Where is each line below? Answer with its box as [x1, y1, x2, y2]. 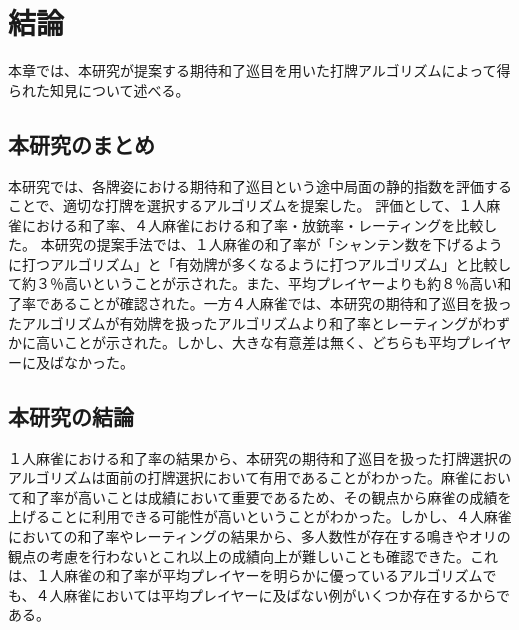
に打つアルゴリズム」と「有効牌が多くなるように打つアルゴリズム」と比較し [8, 253, 512, 274]
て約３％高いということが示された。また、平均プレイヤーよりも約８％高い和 [8, 273, 512, 294]
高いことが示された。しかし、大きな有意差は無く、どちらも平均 [35, 332, 456, 353]
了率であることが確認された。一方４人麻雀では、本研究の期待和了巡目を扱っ [8, 293, 512, 314]
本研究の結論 [8, 400, 134, 431]
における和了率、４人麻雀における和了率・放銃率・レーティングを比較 [21, 214, 484, 235]
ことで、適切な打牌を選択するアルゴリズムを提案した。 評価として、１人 [8, 195, 487, 216]
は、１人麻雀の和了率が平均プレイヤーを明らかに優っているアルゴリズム [8, 565, 483, 586]
